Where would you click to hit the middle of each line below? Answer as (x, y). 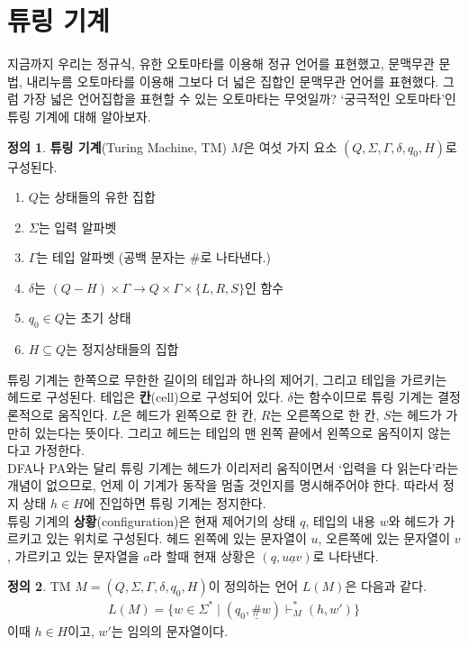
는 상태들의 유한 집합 (97, 197)
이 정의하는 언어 (253, 586)
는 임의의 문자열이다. (170, 630)
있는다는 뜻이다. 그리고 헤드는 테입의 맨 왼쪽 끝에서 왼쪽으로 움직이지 (229, 432)
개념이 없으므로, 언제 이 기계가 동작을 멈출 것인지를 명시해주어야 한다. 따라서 (223, 485)
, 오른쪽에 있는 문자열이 (384, 538)
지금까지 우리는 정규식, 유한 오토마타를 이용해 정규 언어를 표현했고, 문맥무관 (221, 64)
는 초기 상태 (98, 318)
